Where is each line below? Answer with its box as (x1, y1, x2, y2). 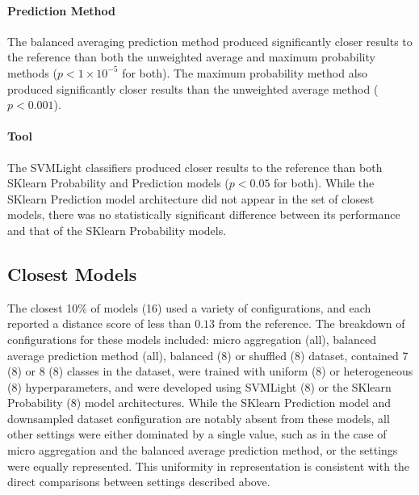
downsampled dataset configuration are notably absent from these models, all (7, 409, 390, 426)
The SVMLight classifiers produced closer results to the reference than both (7, 158, 383, 175)
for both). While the (274, 174, 375, 191)
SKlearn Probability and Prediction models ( (7, 174, 229, 191)
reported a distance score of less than (7, 315, 191, 332)
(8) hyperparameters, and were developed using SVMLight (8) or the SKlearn (7, 378, 392, 395)
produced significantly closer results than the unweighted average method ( (7, 80, 379, 97)
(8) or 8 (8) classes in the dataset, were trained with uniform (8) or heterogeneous (7, 363, 413, 380)
